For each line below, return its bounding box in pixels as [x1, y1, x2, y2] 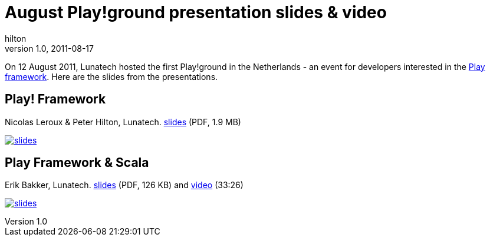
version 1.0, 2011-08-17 [5, 43, 94, 53]
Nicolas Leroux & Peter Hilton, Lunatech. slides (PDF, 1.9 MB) [5, 116, 241, 127]
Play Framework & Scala [5, 155, 149, 170]
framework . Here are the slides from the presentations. [5, 71, 218, 82]
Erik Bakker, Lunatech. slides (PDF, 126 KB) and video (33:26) [5, 180, 244, 190]
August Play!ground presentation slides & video [5, 2, 387, 22]
